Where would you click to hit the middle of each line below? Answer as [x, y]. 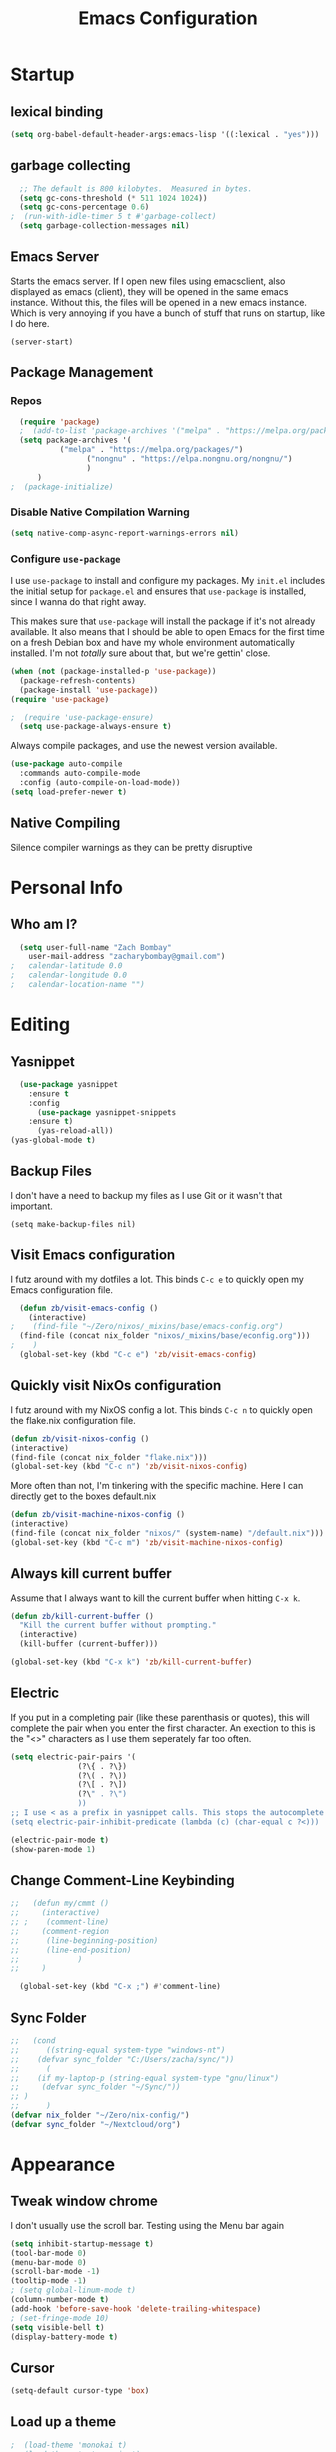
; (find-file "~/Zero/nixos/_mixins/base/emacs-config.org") [147, 1327]
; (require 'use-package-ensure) [82, 717]
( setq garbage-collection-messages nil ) [104, 226]
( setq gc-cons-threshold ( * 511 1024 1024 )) [113, 198]
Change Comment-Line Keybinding [122, 1880]
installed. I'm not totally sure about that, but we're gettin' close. [140, 653]
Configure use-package [65, 559]
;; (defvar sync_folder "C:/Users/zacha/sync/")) [122, 2059]
